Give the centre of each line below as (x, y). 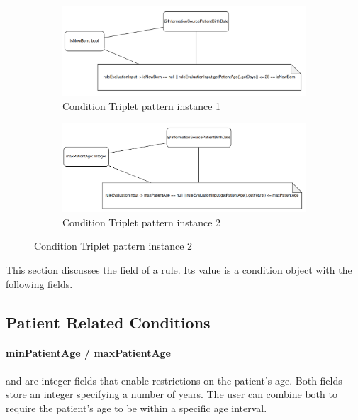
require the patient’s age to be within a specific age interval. (136, 408)
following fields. (39, 283)
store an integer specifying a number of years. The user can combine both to (172, 394)
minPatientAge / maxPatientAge (89, 353)
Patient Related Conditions (108, 322)
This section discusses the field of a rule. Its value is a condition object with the (179, 269)
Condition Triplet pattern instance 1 (142, 106)
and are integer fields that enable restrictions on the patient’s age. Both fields (174, 380)
